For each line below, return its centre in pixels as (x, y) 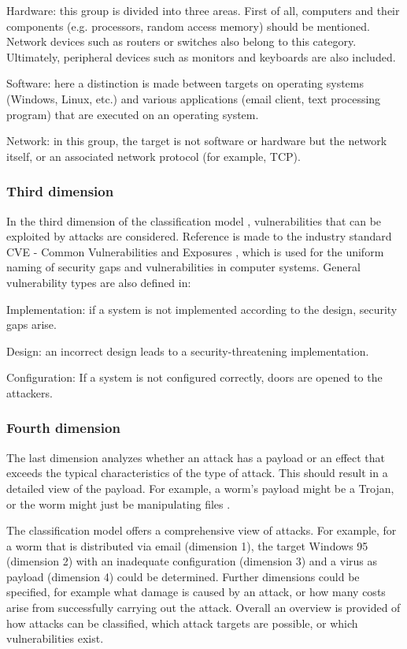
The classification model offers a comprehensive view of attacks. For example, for (202, 530)
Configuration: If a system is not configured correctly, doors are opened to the (194, 377)
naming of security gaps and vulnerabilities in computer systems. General (183, 267)
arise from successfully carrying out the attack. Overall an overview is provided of (203, 608)
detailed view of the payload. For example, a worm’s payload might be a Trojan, (200, 488)
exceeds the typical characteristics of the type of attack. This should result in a (197, 473)
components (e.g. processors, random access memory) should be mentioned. (188, 26)
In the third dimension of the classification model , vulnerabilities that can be (194, 220)
